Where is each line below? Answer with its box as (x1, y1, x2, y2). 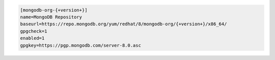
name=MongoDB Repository (20, 14, 82, 20)
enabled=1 (20, 35, 45, 41)
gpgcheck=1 (20, 28, 47, 34)
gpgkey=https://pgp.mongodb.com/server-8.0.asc (20, 42, 141, 48)
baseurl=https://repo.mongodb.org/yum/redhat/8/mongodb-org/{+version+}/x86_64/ (20, 21, 227, 27)
